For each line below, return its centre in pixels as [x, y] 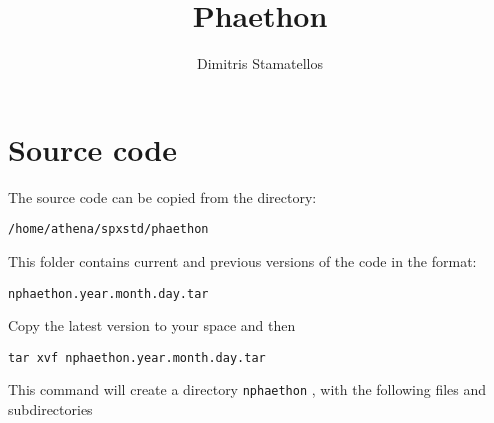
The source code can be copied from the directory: [162, 196]
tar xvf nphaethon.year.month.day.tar [137, 357]
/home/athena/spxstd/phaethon [108, 229]
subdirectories [50, 409]
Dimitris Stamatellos [260, 63]
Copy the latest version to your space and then [152, 325]
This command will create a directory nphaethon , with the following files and [247, 389]
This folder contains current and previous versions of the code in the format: [242, 260]
